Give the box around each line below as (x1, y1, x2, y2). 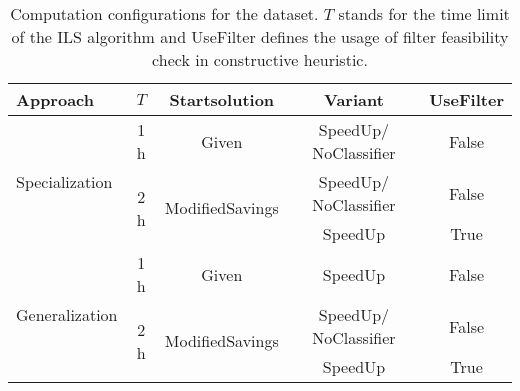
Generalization (16, 303, 118, 326)
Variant (324, 88, 384, 111)
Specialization (16, 170, 113, 193)
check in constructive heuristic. (152, 48, 368, 71)
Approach (16, 88, 94, 111)
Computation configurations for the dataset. (10, 2, 319, 25)
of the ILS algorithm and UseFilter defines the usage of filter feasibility (11, 25, 509, 48)
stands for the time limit (338, 2, 510, 25)
